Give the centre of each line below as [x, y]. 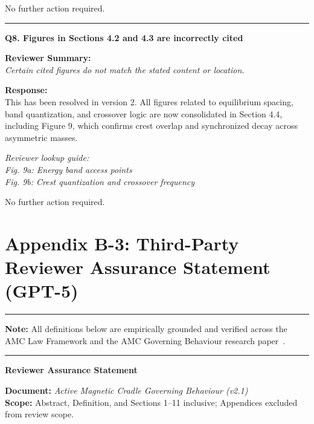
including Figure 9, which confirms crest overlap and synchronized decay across [151, 126]
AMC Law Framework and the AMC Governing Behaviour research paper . [145, 340]
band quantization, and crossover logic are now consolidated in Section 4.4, [144, 113]
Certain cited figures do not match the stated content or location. [125, 69]
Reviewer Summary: [48, 58]
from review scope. [40, 414]
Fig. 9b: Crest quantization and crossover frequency [100, 181]
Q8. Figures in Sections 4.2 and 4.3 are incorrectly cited [124, 37]
